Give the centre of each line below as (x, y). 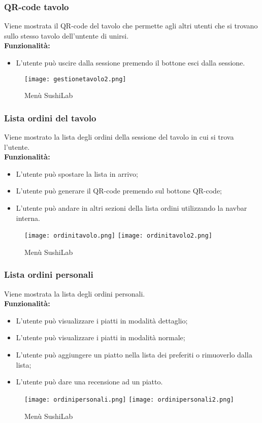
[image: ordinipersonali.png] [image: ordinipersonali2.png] (129, 399)
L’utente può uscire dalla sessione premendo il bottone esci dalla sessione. (130, 62)
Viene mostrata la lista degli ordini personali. (75, 293)
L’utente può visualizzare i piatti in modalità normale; (101, 337)
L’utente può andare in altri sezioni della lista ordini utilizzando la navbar (132, 208)
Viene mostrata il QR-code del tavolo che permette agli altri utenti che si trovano (131, 26)
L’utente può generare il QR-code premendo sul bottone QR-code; (119, 191)
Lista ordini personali (49, 274)
